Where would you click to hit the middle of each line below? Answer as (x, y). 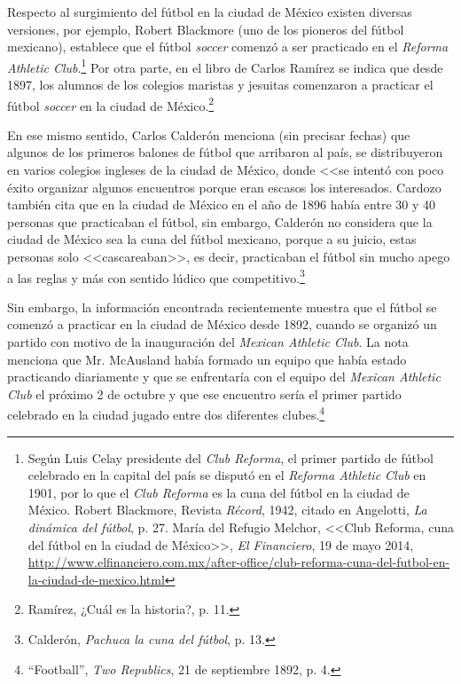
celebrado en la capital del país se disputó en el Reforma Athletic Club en (227, 475)
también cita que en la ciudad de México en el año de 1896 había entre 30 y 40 (221, 204)
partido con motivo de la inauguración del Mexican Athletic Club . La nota (208, 342)
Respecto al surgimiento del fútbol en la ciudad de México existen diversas (210, 12)
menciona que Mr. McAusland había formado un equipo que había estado (207, 359)
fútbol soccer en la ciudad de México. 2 (111, 104)
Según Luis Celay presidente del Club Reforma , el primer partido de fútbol (230, 457)
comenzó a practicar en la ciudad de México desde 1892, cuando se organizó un (222, 324)
